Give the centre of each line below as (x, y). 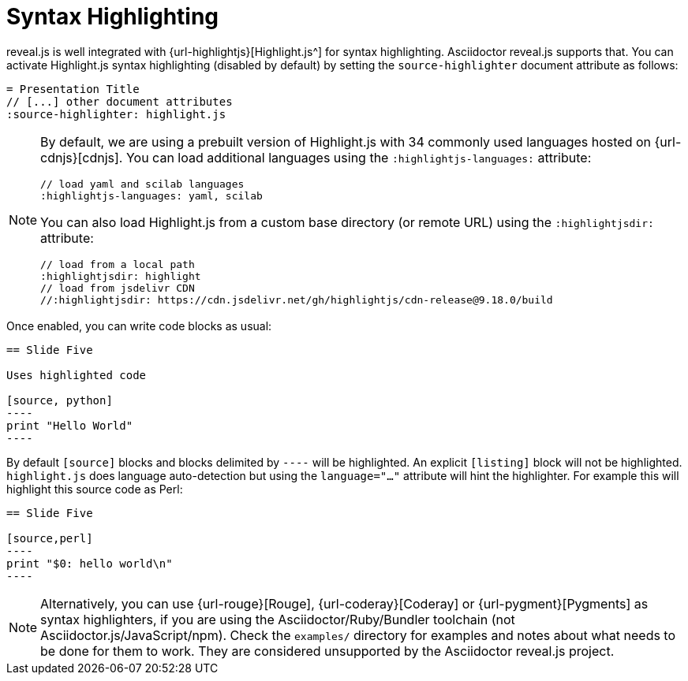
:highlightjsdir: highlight (121, 276)
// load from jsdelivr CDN (118, 288)
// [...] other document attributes (120, 101)
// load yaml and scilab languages (142, 184)
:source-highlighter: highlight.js (116, 114)
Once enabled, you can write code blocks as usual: (139, 326)
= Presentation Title (73, 89)
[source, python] (60, 400)
